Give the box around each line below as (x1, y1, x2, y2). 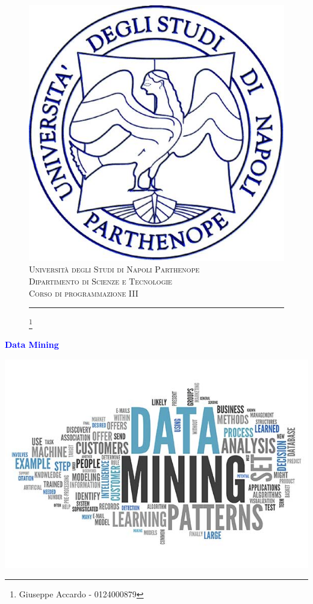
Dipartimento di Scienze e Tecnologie (29, 275, 172, 288)
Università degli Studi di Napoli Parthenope (29, 263, 200, 275)
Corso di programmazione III (29, 286, 138, 299)
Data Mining (5, 338, 59, 351)
